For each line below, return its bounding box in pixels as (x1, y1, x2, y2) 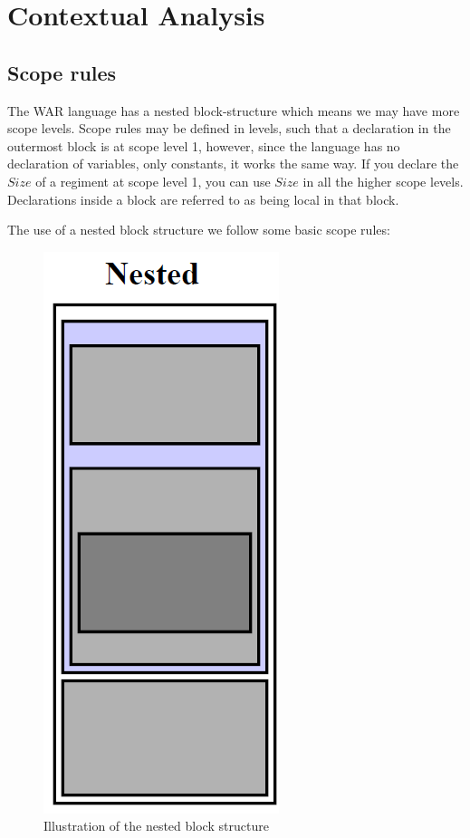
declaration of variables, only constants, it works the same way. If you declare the (7, 154, 459, 173)
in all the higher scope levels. (302, 171, 464, 190)
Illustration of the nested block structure (43, 816, 269, 835)
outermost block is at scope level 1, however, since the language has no (7, 136, 400, 155)
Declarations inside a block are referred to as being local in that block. (7, 189, 399, 208)
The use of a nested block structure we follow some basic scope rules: (7, 220, 390, 239)
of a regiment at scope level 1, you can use (35, 171, 271, 190)
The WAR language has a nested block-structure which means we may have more (7, 101, 460, 120)
